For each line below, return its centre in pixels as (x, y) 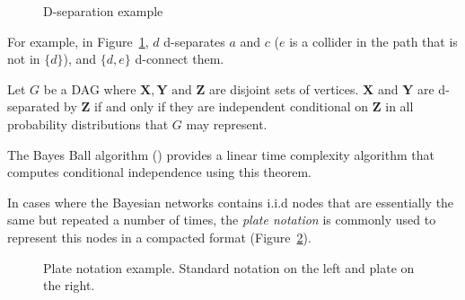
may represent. (227, 124)
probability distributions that (88, 124)
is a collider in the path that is (373, 41)
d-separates (194, 41)
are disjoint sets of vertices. (284, 88)
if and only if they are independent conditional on (232, 106)
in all (399, 106)
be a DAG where (90, 88)
